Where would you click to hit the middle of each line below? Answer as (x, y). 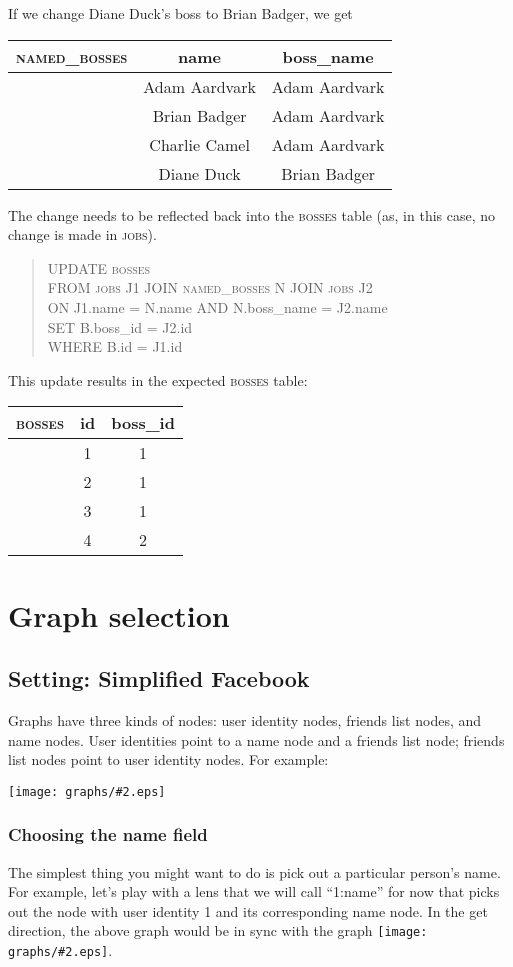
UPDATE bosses (99, 267)
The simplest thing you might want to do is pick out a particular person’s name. (254, 871)
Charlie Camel (199, 144)
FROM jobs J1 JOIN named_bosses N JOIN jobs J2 (210, 287)
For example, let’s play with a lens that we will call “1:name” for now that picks (254, 891)
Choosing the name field (108, 834)
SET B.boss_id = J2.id (120, 326)
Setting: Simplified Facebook (159, 678)
